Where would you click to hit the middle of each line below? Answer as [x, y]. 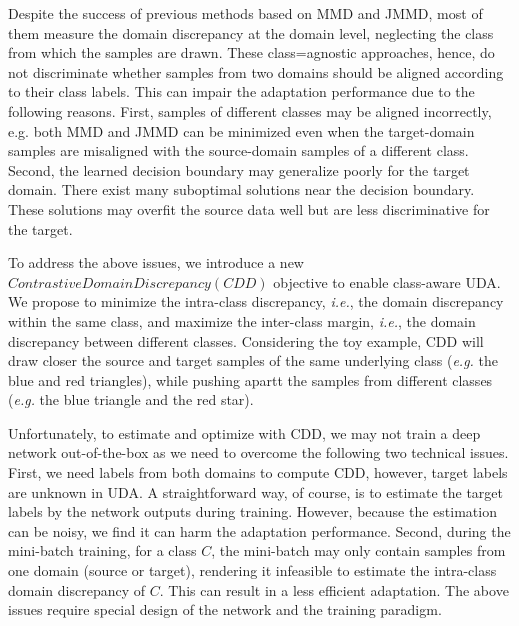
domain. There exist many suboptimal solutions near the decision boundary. [241, 189]
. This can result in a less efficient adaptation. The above [334, 589]
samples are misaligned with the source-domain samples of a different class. [238, 150]
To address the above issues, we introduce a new [156, 262]
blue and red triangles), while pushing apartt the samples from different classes [250, 379]
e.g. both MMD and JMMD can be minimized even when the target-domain [241, 130]
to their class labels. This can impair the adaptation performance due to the [241, 91]
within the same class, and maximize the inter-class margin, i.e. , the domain [242, 320]
